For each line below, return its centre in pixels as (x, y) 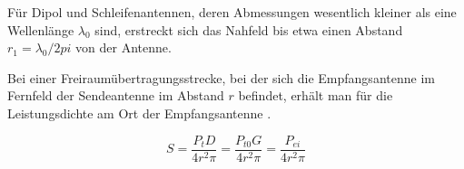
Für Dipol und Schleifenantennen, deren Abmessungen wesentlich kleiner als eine (232, 12)
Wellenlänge (41, 29)
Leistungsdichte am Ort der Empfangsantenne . (139, 113)
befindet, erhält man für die (316, 95)
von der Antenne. (123, 47)
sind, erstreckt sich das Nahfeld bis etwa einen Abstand (249, 29)
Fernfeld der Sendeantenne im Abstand (116, 95)
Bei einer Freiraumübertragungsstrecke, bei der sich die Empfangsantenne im (221, 77)
